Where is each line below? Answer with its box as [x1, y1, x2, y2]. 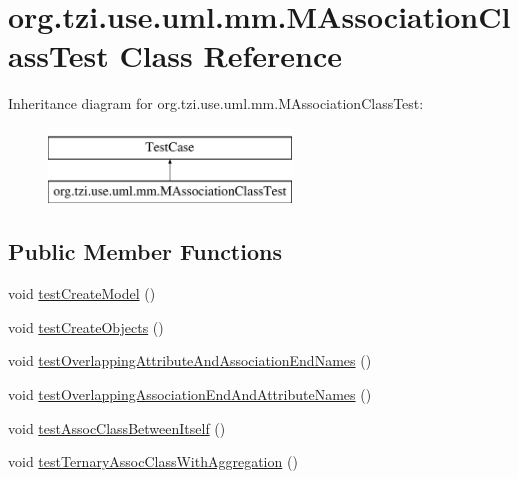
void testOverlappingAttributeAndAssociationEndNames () [8, 350, 372, 371]
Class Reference [119, 35, 342, 76]
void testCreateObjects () [8, 316, 164, 337]
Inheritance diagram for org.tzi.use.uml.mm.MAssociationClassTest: [8, 93, 424, 114]
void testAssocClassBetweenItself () [8, 417, 226, 438]
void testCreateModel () [8, 283, 156, 304]
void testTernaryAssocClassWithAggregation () [8, 451, 298, 472]
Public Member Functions [8, 236, 282, 267]
